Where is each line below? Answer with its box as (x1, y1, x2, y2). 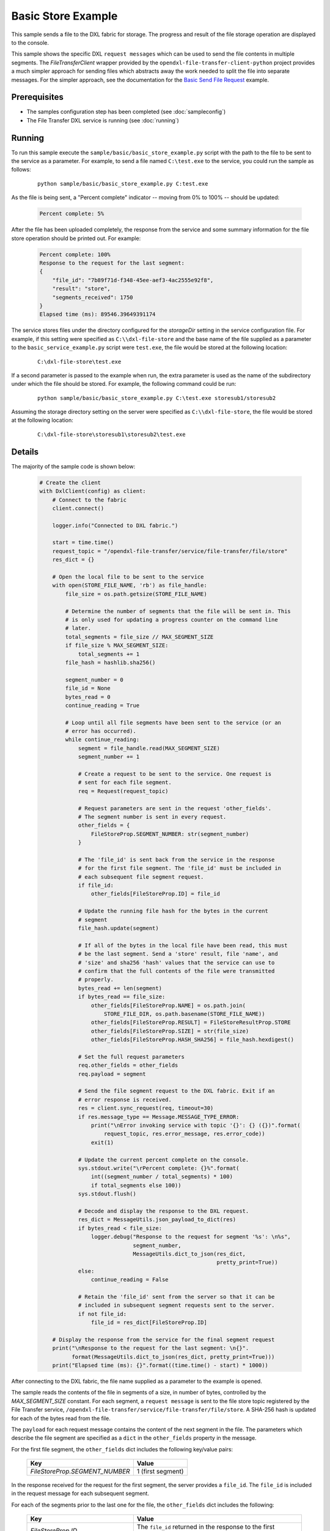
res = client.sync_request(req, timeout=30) (78, 1105, 214, 1112)
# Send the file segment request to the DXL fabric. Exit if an (78, 1088, 275, 1094)
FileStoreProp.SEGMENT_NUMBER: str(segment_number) (90, 830, 249, 837)
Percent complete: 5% (39, 210, 105, 217)
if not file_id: (78, 1311, 127, 1317)
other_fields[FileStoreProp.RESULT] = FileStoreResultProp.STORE (90, 1019, 291, 1026)
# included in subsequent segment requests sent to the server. (78, 1302, 275, 1309)
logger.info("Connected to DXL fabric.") (52, 522, 178, 529)
